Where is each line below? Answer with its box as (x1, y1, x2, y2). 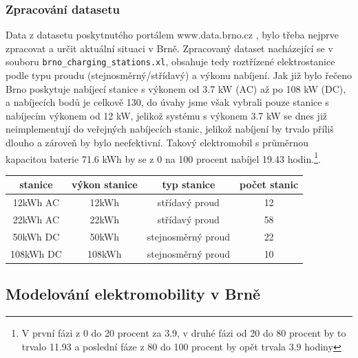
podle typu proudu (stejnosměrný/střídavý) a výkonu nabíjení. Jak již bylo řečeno (6, 68, 352, 82)
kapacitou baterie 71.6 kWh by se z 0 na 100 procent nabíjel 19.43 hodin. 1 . (6, 149, 321, 166)
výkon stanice (71, 177, 138, 192)
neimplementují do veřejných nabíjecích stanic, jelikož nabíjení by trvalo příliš (6, 122, 334, 136)
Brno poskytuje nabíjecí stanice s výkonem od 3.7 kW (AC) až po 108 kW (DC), (6, 81, 346, 96)
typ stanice (162, 177, 215, 192)
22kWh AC (12, 212, 60, 227)
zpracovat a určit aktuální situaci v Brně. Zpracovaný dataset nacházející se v (6, 41, 333, 55)
